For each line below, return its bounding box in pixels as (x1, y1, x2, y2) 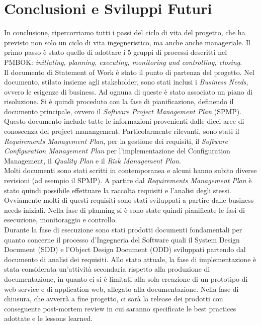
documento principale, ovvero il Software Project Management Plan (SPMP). (4, 106, 242, 116)
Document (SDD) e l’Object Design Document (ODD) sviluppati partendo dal (4, 244, 246, 255)
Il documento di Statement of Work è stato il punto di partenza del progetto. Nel (4, 66, 254, 77)
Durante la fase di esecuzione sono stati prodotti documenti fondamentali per (4, 224, 242, 234)
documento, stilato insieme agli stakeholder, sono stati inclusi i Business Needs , (4, 76, 248, 87)
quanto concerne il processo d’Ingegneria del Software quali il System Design (4, 234, 240, 245)
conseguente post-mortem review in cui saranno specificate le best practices (4, 303, 236, 313)
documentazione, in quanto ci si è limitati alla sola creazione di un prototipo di (4, 273, 248, 284)
